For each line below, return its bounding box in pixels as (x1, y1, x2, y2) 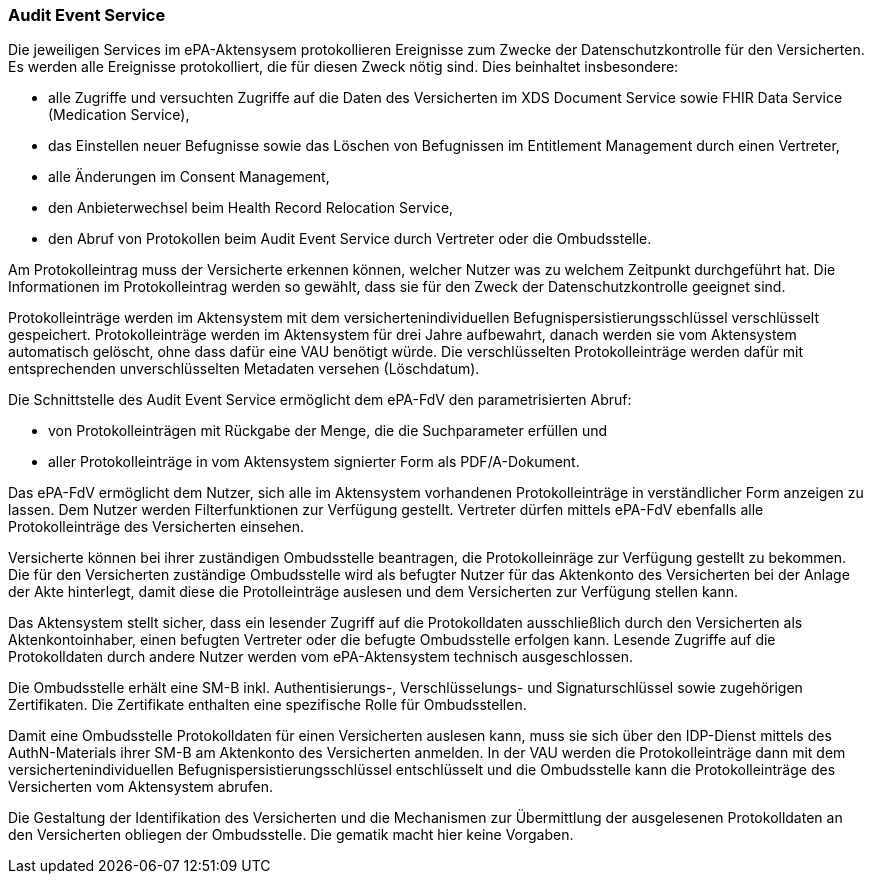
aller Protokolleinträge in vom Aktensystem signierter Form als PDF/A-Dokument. (48, 453, 580, 471)
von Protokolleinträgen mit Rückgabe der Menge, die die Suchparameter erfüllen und (48, 422, 608, 440)
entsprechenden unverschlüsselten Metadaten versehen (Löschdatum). (8, 360, 480, 378)
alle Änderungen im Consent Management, (48, 168, 330, 186)
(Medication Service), (48, 106, 190, 124)
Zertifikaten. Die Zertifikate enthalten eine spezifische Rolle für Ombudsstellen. (8, 696, 527, 714)
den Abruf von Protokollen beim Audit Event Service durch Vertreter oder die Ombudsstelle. (48, 230, 652, 248)
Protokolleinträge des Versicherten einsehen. (8, 518, 305, 536)
